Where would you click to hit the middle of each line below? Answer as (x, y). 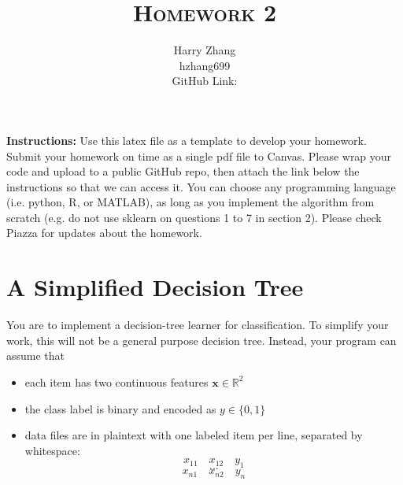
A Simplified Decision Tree (155, 287)
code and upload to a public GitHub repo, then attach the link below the (183, 171)
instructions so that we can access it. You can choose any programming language (201, 186)
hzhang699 (205, 65)
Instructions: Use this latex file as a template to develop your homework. (187, 140)
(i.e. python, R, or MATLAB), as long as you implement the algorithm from (190, 202)
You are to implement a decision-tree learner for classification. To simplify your (198, 325)
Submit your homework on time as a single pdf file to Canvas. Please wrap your (199, 155)
